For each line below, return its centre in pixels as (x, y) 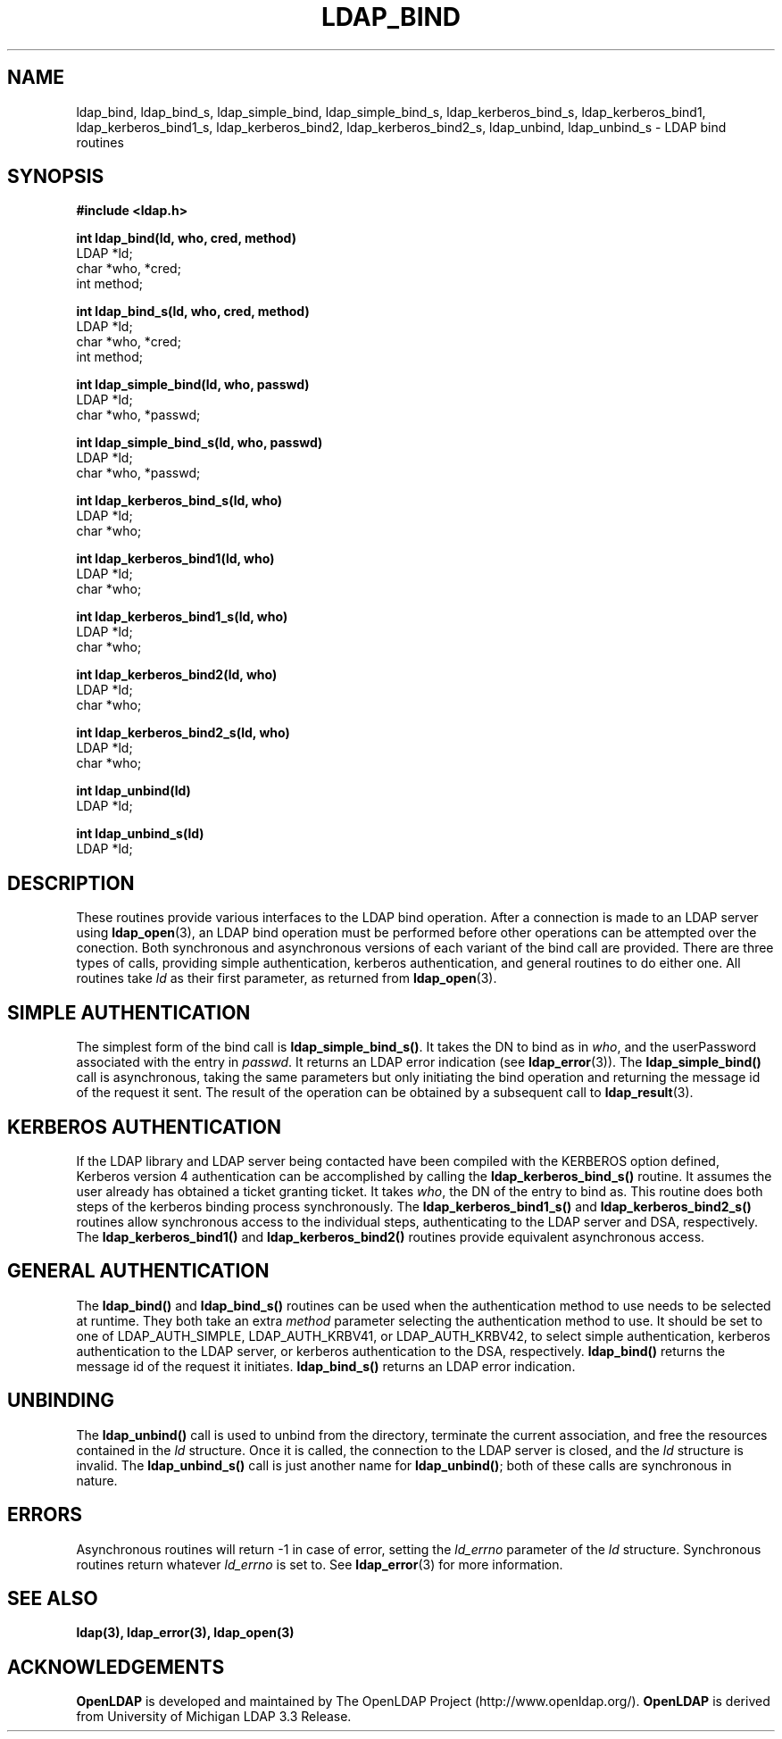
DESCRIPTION (71, 883)
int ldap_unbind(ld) (133, 791)
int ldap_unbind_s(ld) (140, 834)
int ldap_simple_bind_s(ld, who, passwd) (200, 443)
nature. (97, 1480)
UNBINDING (61, 1401)
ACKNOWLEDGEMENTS (116, 1667)
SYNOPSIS (56, 177)
